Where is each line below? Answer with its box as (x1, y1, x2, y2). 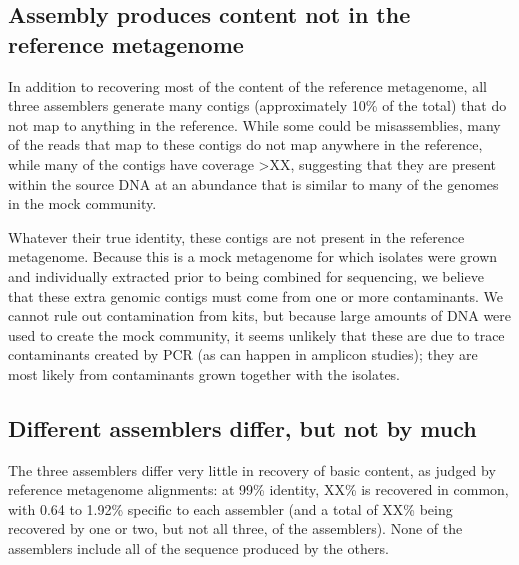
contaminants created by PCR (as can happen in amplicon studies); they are (8, 344, 478, 365)
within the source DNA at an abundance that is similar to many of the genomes (8, 173, 499, 194)
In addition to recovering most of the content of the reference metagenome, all (8, 75, 487, 96)
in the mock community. (8, 193, 157, 214)
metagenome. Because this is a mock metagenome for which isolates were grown (8, 246, 498, 267)
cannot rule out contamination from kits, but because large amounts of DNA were (8, 305, 512, 326)
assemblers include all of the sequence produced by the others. (8, 538, 389, 559)
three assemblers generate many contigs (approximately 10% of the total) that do (8, 95, 507, 116)
